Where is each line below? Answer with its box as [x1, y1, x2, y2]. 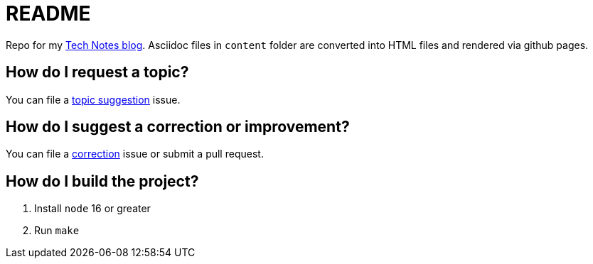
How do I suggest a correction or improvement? [6, 118, 350, 136]
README [6, 1, 91, 26]
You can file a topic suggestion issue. [6, 93, 181, 106]
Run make [34, 224, 80, 237]
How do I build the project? [6, 172, 199, 190]
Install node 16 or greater [34, 202, 151, 215]
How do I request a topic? [6, 63, 189, 82]
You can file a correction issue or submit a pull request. [6, 148, 264, 160]
